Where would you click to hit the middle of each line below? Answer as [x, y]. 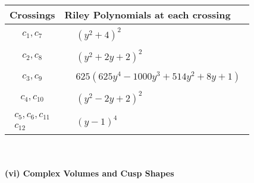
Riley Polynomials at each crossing [148, 15]
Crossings [32, 15]
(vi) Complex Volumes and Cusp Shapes [90, 173]
